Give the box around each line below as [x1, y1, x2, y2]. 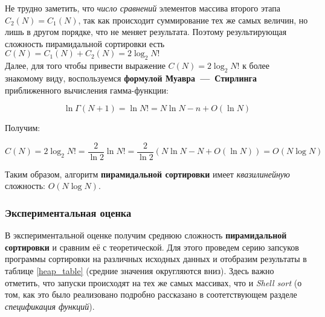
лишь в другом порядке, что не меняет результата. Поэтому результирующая [5, 25, 287, 38]
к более [242, 59, 269, 72]
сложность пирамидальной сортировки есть [5, 37, 165, 50]
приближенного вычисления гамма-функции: [5, 83, 169, 96]
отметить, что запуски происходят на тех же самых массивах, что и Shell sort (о [5, 276, 302, 289]
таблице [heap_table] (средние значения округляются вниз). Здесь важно [5, 264, 274, 277]
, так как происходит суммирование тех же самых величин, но [78, 13, 308, 26]
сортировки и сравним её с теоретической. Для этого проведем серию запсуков [5, 240, 299, 253]
